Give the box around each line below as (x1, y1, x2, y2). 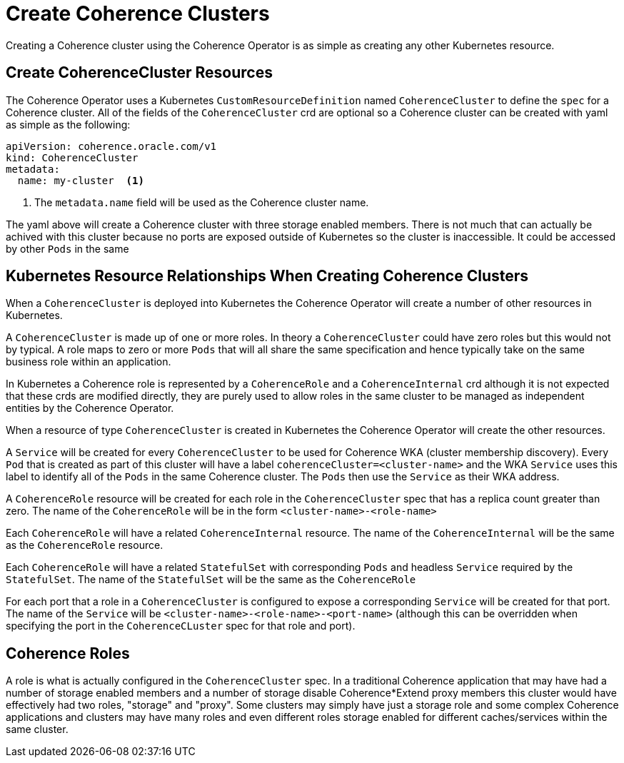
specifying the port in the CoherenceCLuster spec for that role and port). (6, 620, 356, 632)
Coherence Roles (6, 644, 130, 662)
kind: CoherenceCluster (6, 151, 139, 163)
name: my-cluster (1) (17, 174, 144, 186)
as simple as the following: (6, 118, 131, 131)
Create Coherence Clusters (6, 1, 270, 26)
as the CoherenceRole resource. (6, 539, 163, 552)
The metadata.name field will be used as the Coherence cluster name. (34, 196, 369, 208)
